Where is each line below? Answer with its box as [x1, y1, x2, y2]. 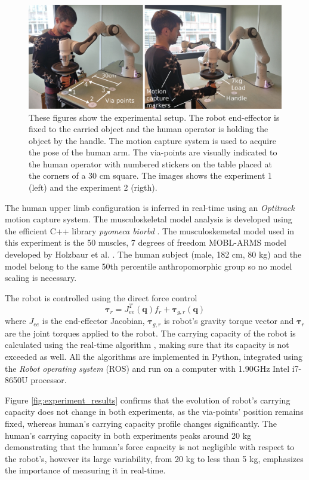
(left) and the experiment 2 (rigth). [29, 181, 157, 194]
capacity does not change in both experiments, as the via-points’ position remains [5, 405, 304, 418]
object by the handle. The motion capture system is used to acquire [29, 134, 276, 146]
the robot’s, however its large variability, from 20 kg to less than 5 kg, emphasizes [5, 452, 304, 464]
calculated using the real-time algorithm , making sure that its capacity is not [5, 338, 289, 351]
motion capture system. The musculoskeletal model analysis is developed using [5, 213, 292, 225]
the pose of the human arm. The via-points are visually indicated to [29, 146, 277, 158]
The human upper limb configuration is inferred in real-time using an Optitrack [5, 201, 295, 213]
